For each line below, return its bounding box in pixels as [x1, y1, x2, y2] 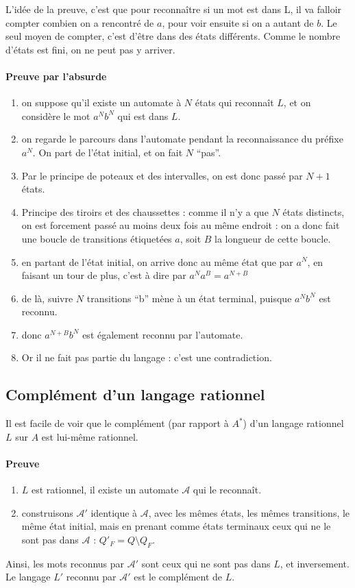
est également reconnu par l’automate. [82, 327, 243, 341]
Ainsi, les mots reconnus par [5, 556, 125, 570]
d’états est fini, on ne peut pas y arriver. [5, 42, 175, 56]
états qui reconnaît [195, 95, 274, 110]
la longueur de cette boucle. [215, 231, 331, 245]
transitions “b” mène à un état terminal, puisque [86, 291, 292, 305]
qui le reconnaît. [193, 482, 262, 497]
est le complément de [134, 569, 223, 584]
